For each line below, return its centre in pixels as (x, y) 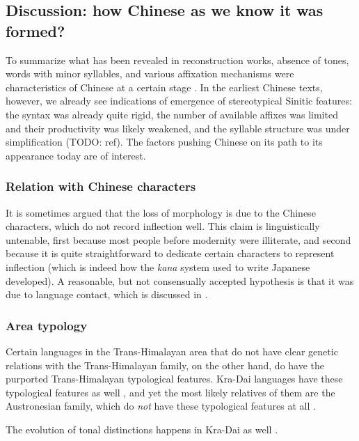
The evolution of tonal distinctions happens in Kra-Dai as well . (142, 429)
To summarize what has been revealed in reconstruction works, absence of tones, (177, 60)
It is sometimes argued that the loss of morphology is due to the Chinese (161, 212)
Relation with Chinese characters (101, 186)
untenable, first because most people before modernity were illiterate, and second (178, 239)
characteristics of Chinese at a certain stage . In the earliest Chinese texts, (164, 87)
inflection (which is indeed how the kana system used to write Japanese (158, 266)
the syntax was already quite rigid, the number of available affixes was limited (172, 114)
